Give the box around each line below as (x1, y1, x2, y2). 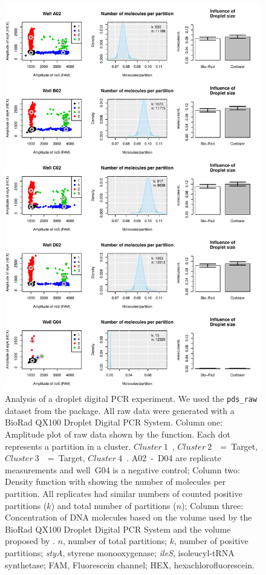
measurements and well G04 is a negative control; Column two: (5, 463, 240, 476)
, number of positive (174, 534, 248, 547)
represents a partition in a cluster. (5, 439, 131, 452)
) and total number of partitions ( (51, 499, 177, 511)
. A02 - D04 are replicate (126, 452, 221, 464)
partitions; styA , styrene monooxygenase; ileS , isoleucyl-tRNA (5, 546, 235, 559)
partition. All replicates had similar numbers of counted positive (5, 487, 242, 500)
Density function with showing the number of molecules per (5, 475, 226, 488)
